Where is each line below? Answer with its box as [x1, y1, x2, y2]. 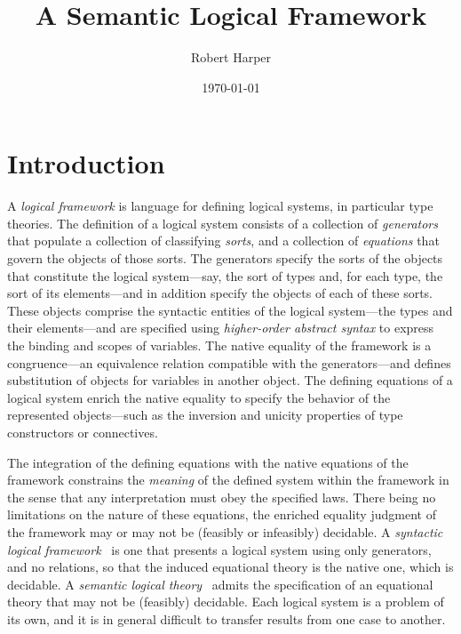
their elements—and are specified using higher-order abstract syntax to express [7, 318, 434, 337]
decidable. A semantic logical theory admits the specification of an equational [7, 574, 433, 593]
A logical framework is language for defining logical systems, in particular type [7, 197, 433, 215]
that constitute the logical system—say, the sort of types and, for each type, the [7, 266, 443, 285]
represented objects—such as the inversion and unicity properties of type [7, 405, 403, 424]
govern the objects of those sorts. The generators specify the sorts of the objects [7, 249, 443, 268]
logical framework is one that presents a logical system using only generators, [7, 540, 432, 558]
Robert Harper [190, 48, 272, 67]
